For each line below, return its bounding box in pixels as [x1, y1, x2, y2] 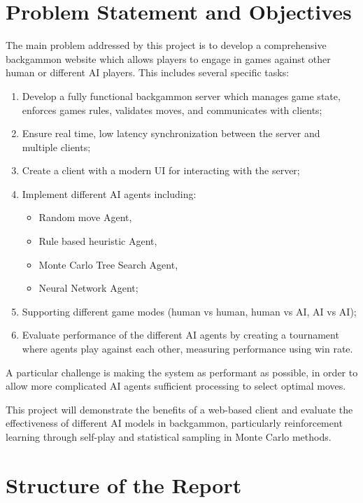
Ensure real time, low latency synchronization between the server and [22, 126, 320, 141]
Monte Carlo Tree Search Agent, [38, 257, 178, 271]
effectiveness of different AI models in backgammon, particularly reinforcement [6, 416, 343, 430]
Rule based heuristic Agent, [38, 234, 157, 248]
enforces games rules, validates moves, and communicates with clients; [22, 102, 322, 117]
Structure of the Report [6, 470, 242, 499]
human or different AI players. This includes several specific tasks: [6, 65, 290, 80]
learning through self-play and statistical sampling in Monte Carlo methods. [6, 430, 332, 444]
